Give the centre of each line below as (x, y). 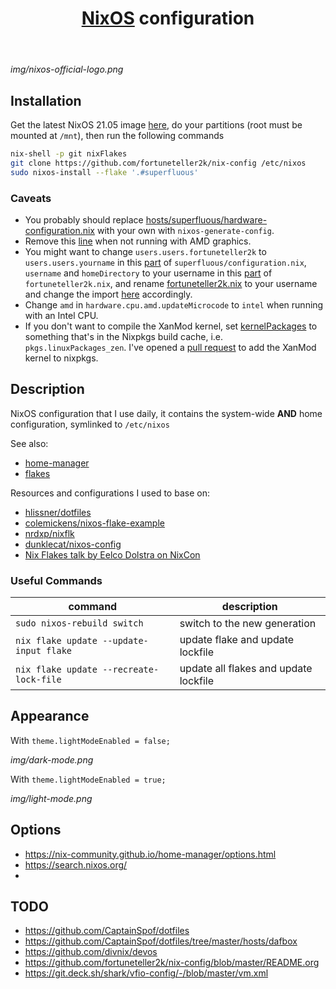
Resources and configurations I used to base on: (110, 493)
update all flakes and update (246, 669)
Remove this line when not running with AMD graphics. (138, 241)
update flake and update (237, 640)
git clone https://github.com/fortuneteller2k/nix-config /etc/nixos (158, 163)
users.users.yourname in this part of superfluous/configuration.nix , (165, 262)
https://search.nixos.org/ (76, 864)
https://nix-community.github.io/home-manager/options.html (150, 854)
